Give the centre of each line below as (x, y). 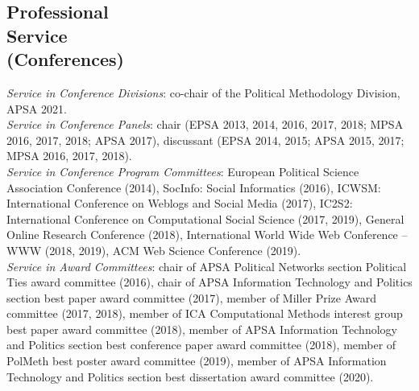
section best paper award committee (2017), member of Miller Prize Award (192, 297)
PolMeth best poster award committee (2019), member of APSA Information (197, 361)
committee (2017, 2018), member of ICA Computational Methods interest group (205, 313)
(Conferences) (65, 59)
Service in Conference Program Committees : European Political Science (183, 171)
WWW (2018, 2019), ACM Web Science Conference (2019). (154, 250)
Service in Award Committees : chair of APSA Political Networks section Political (207, 266)
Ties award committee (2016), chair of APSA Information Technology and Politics (209, 282)
